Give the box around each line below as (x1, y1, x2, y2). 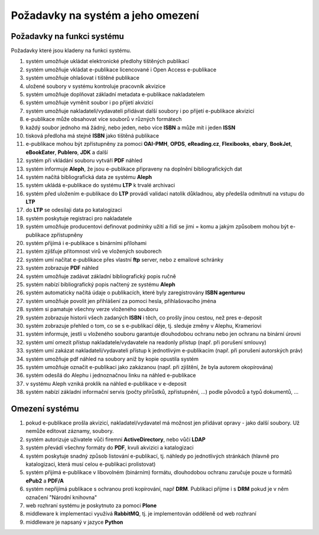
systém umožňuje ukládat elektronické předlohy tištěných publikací (25, 58, 189, 65)
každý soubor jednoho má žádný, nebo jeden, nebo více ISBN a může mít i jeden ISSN (25, 124, 236, 131)
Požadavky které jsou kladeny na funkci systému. (11, 47, 131, 54)
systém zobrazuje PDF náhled (25, 265, 99, 272)
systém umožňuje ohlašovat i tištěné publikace (25, 74, 140, 81)
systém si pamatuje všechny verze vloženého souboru (25, 306, 159, 313)
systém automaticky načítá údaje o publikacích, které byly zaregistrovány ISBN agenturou (25, 289, 245, 296)
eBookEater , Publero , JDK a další (25, 148, 108, 156)
